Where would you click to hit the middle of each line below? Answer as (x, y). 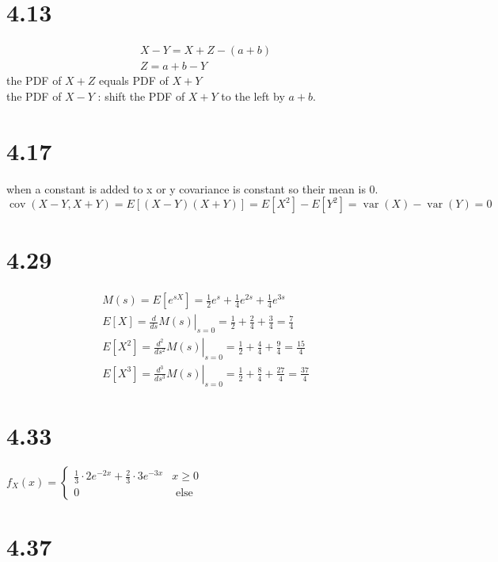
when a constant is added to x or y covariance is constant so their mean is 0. (192, 188)
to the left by (253, 96)
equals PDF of (134, 80)
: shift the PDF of (141, 96)
